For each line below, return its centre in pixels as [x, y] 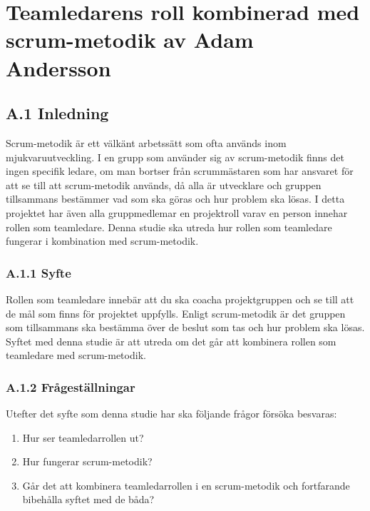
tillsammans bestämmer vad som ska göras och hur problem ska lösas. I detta [175, 199]
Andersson [58, 67]
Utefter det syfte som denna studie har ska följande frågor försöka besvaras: [171, 414]
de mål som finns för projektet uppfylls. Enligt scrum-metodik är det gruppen [176, 313]
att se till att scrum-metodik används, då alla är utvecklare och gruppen [164, 184]
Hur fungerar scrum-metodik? [87, 461]
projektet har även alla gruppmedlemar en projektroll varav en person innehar [177, 212]
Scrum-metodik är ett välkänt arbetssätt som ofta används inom [146, 142]
